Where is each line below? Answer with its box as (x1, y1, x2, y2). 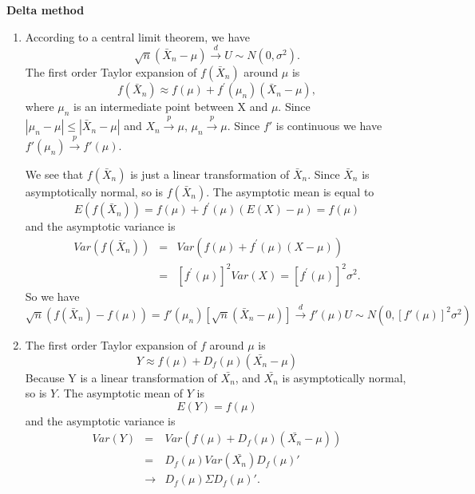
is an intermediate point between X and (73, 98, 268, 115)
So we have (25, 287, 80, 304)
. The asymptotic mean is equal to (206, 183, 374, 200)
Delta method (6, 2, 85, 18)
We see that (25, 165, 84, 182)
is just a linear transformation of (130, 165, 290, 182)
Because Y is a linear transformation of (25, 369, 217, 385)
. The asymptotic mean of (57, 385, 184, 401)
